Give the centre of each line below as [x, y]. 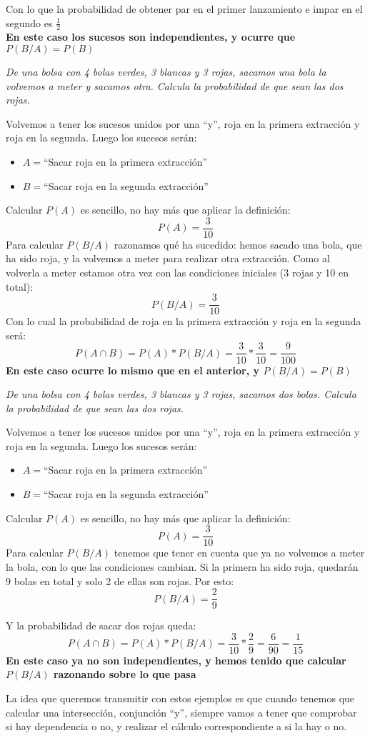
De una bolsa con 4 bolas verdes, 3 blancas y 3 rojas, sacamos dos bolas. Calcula [181, 394]
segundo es [29, 23]
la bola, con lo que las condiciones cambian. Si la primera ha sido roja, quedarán [182, 566]
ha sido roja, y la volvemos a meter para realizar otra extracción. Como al [168, 258]
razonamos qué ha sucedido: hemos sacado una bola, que [238, 244]
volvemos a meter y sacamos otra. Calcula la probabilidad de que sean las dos [175, 85]
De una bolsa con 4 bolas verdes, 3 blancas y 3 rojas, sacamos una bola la [166, 72]
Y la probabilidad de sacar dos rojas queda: [101, 625]
